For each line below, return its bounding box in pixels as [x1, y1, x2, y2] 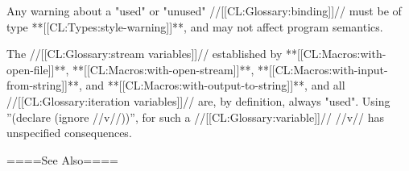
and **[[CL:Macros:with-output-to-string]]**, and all [85, 77, 345, 94]
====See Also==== [6, 151, 118, 168]
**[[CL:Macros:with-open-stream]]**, [72, 60, 254, 77]
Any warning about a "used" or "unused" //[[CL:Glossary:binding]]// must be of [6, 2, 402, 19]
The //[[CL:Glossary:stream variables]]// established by [6, 45, 283, 62]
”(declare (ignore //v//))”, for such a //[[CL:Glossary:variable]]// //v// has [6, 108, 385, 125]
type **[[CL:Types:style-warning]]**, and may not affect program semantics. [6, 18, 383, 35]
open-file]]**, [6, 60, 69, 77]
